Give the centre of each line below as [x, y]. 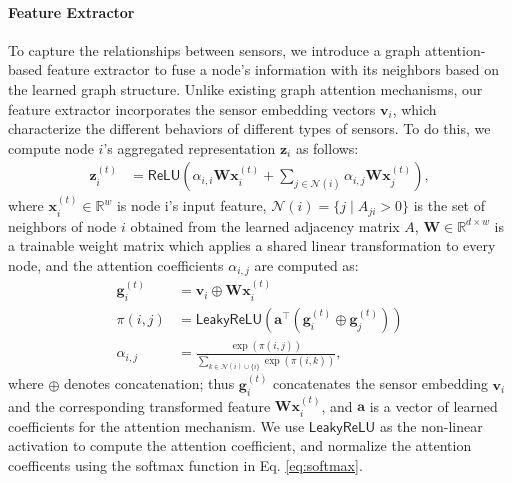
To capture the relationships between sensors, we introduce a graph [214, 49]
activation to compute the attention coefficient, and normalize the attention [240, 445]
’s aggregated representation [189, 147]
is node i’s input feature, [191, 205]
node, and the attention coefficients [116, 264]
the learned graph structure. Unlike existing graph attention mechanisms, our [245, 88]
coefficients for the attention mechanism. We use [156, 425]
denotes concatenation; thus [149, 383]
